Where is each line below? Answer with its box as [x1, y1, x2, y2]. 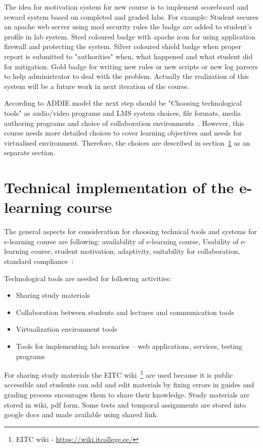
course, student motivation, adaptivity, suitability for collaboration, [31, 246, 240, 256]
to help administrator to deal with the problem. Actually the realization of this [4, 71, 249, 81]
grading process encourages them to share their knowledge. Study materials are [4, 389, 250, 399]
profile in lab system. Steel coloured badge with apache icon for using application [4, 31, 255, 41]
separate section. [4, 147, 56, 158]
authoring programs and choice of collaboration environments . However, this [4, 117, 244, 128]
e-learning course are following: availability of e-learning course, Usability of [4, 236, 239, 246]
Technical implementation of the [4, 177, 234, 198]
